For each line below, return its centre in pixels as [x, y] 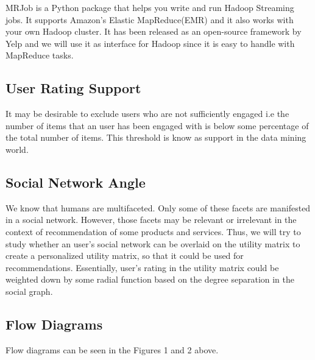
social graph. [29, 291]
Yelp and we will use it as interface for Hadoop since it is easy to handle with [150, 43]
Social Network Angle [76, 182]
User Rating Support [73, 88]
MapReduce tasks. [40, 55]
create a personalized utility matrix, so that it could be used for [125, 256]
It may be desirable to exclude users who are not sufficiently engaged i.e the [147, 114]
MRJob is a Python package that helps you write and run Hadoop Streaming [150, 7]
